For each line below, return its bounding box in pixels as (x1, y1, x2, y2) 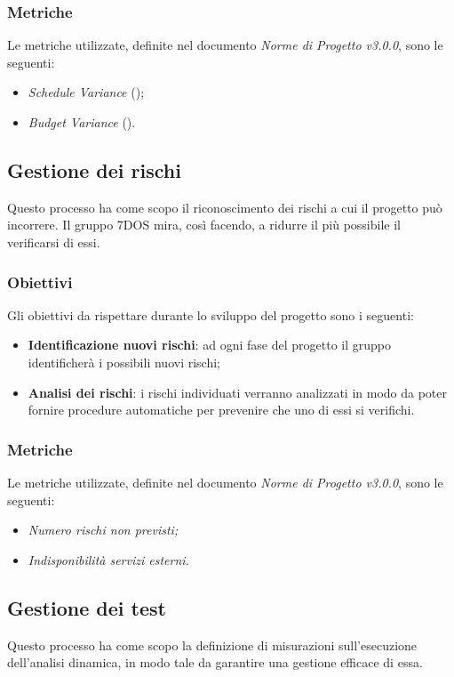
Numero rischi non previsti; (28, 520, 179, 539)
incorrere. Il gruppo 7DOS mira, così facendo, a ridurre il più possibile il (7, 215, 401, 234)
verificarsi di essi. (7, 232, 100, 251)
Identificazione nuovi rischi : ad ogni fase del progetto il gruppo (28, 335, 391, 354)
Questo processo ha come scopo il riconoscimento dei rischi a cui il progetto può (7, 197, 442, 216)
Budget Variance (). (28, 113, 136, 131)
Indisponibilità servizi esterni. (28, 550, 189, 568)
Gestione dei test (7, 593, 166, 621)
